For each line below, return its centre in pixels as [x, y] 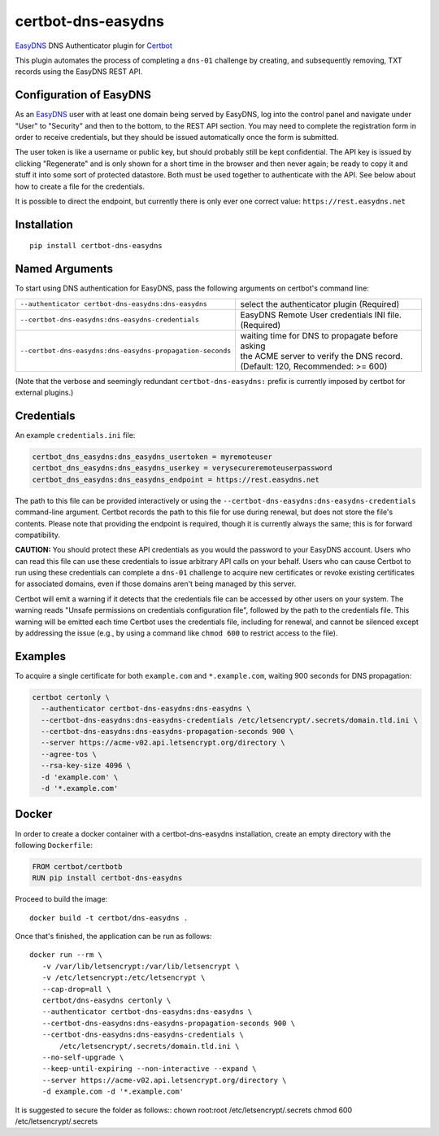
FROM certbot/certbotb [77, 866]
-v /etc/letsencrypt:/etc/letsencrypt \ [124, 978]
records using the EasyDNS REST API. [79, 72]
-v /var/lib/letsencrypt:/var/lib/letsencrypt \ [141, 966]
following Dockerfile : [54, 845]
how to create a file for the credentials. [80, 186]
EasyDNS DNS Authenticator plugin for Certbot [93, 46]
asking [253, 346]
